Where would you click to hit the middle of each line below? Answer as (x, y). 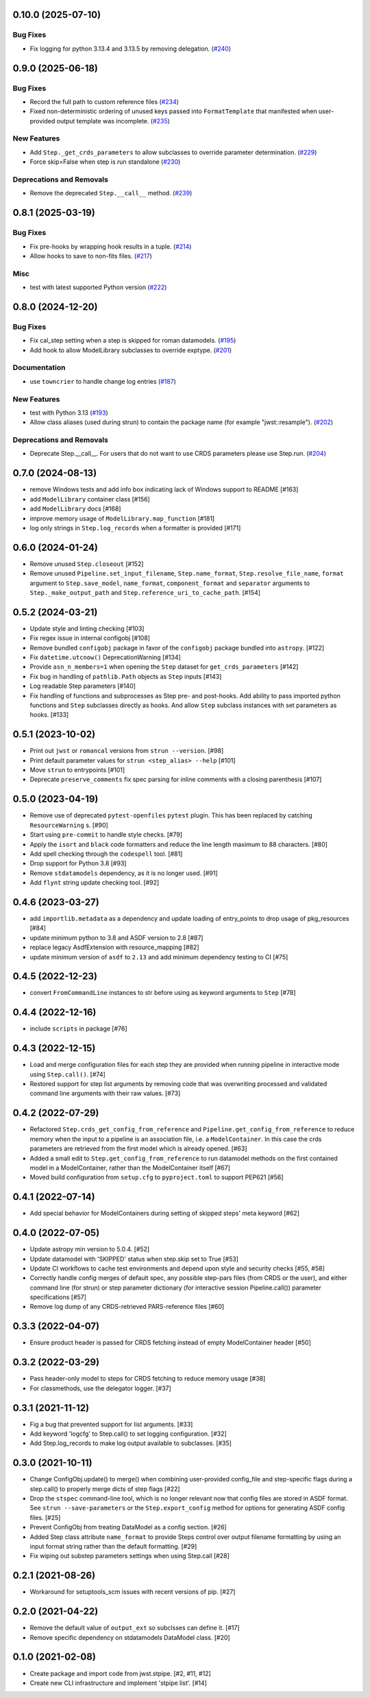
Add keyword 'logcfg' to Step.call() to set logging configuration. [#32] (128, 1434)
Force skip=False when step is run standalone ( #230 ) (105, 162)
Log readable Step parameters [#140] (83, 686)
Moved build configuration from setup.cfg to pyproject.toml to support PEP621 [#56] (157, 1177)
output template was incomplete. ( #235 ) (113, 121)
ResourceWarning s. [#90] (69, 825)
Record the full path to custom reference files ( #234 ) (104, 101)
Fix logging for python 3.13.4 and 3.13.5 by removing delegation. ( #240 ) (131, 49)
